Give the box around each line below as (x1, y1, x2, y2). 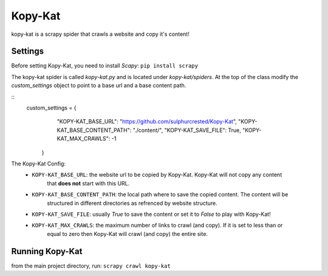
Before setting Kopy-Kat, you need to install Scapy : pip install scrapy (11, 62, 199, 69)
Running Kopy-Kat (11, 246, 83, 257)
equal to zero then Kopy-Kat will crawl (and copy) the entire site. (47, 230, 208, 237)
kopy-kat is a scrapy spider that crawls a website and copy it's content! (11, 30, 190, 38)
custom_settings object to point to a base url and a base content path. (11, 82, 186, 89)
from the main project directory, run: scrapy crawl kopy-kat (11, 262, 171, 269)
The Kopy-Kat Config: (11, 160, 66, 167)
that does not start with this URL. (47, 179, 130, 187)
